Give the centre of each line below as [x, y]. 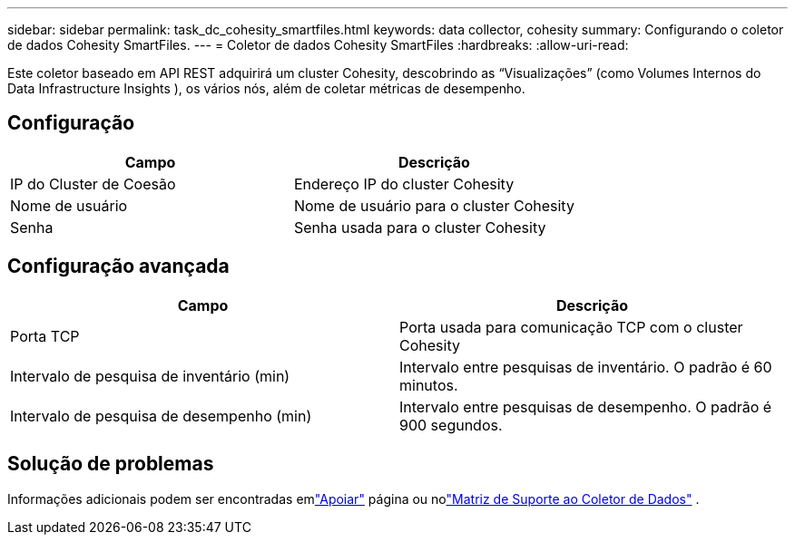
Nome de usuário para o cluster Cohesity [434, 205]
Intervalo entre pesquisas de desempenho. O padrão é [586, 406]
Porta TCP [45, 336]
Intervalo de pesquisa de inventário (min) [150, 376]
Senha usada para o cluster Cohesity [420, 227]
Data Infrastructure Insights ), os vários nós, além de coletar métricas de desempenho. [266, 88]
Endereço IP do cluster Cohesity [404, 184]
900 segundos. [451, 425]
